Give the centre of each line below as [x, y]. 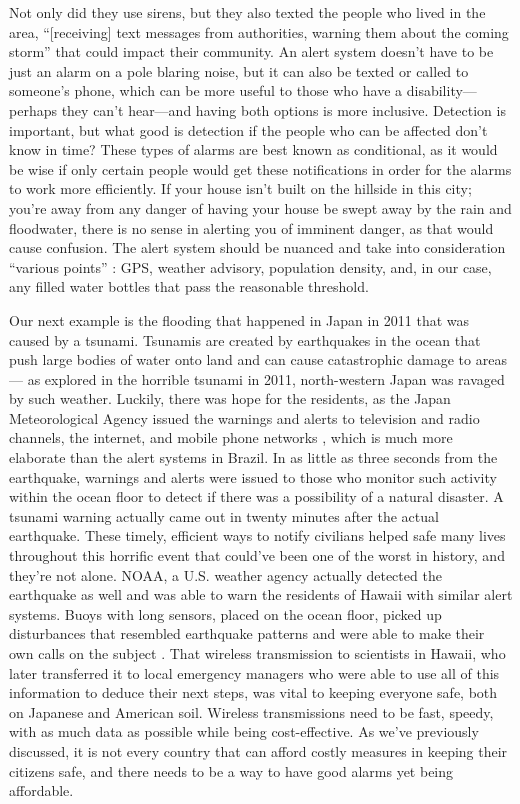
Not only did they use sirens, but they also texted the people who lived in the [247, 12]
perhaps [33, 109]
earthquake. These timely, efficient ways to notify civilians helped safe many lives [257, 535]
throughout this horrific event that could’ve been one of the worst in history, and [257, 555]
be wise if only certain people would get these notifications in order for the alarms [260, 168]
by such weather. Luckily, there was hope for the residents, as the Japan [230, 398]
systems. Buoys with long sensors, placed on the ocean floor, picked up [225, 613]
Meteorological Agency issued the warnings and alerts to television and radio [244, 417]
